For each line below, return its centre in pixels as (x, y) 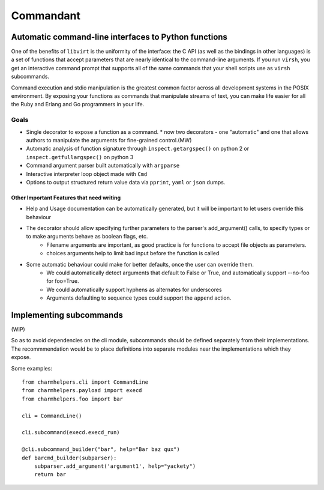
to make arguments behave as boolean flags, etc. (87, 237)
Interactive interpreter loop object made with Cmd (87, 174)
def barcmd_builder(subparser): (69, 458)
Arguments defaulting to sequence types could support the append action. (139, 298)
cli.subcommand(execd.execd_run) (71, 433)
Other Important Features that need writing (66, 198)
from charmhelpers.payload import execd (82, 391)
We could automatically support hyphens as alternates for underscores (134, 289)
